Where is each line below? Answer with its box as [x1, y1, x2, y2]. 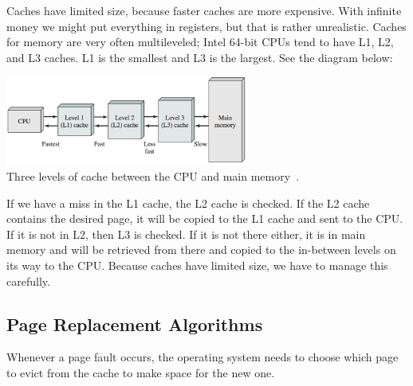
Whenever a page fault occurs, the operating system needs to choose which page [6, 349, 399, 365]
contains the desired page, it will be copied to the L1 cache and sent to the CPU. [6, 210, 403, 227]
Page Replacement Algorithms [6, 311, 263, 336]
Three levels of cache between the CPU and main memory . [6, 168, 300, 184]
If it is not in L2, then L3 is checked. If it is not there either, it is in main [6, 225, 366, 242]
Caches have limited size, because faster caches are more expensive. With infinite [6, 2, 402, 18]
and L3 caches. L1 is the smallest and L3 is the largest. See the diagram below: [6, 49, 393, 65]
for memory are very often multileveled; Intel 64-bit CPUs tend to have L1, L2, [6, 33, 394, 50]
